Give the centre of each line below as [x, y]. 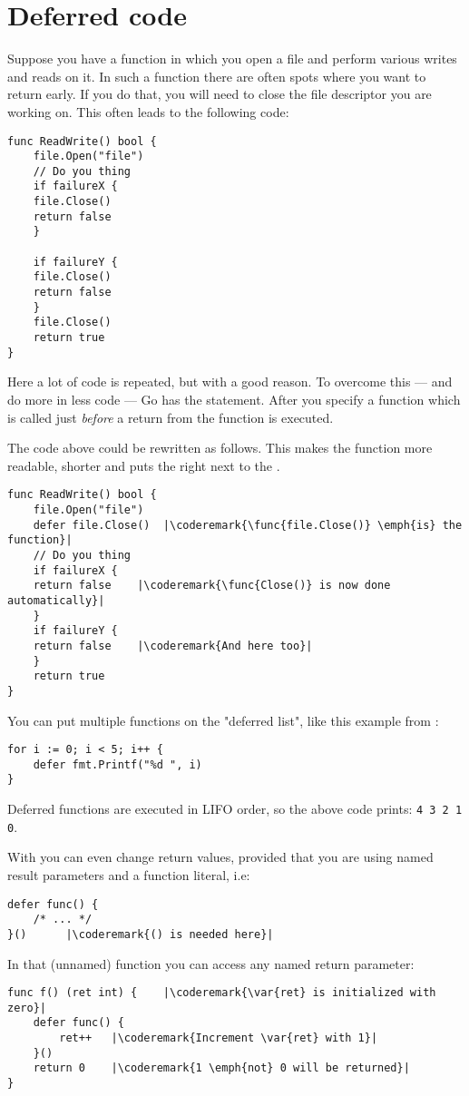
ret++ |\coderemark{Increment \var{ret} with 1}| [219, 1038]
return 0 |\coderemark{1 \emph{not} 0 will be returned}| [221, 1068]
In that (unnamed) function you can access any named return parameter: [211, 963]
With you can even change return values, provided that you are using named [220, 857]
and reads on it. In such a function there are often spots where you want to [217, 76]
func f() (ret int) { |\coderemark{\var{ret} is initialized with [222, 993]
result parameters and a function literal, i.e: [129, 874]
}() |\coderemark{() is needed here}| [141, 934]
